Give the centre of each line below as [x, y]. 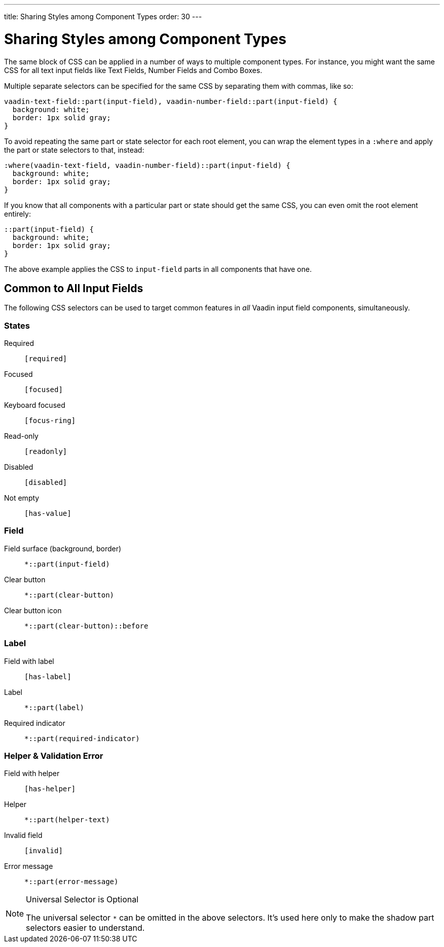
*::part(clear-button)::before [86, 626]
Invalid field [23, 835]
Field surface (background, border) [63, 548]
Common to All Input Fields [74, 288]
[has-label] [48, 676]
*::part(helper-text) [67, 820]
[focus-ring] [50, 421]
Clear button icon [33, 610]
